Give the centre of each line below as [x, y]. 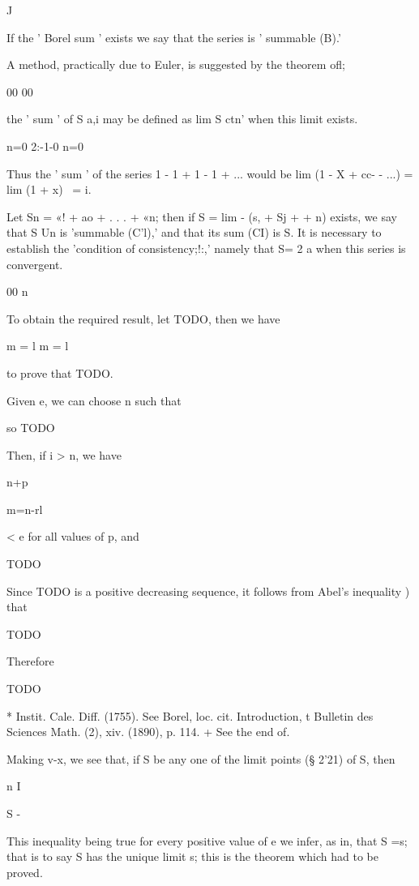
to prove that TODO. [60, 372]
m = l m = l [38, 346]
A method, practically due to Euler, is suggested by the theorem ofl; [176, 64]
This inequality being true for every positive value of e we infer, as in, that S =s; [207, 840]
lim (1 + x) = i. [49, 189]
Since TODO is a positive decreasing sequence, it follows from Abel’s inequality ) [208, 591]
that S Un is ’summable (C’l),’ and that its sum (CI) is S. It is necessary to [194, 232]
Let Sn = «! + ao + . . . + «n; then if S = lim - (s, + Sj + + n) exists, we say [202, 216]
